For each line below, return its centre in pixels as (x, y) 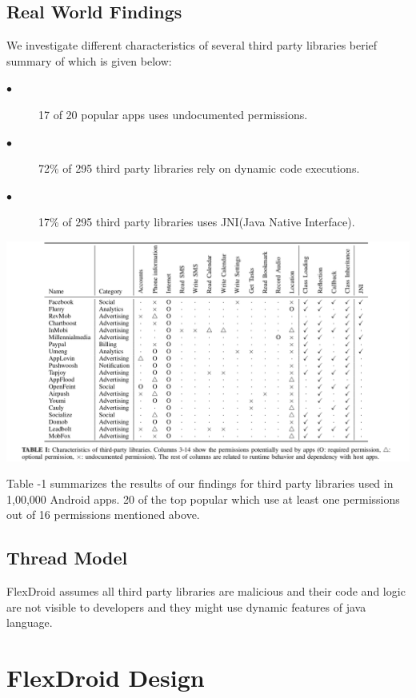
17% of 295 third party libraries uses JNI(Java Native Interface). (197, 222)
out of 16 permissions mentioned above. (103, 515)
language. (30, 622)
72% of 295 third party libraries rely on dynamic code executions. (199, 168)
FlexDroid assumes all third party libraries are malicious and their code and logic (206, 591)
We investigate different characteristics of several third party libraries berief (192, 45)
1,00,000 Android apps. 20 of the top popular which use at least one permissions (203, 499)
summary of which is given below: (89, 60)
